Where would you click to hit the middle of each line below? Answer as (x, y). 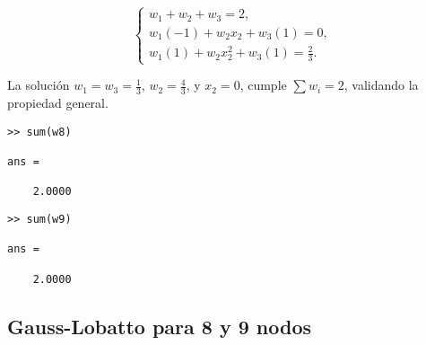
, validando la (381, 85)
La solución (39, 85)
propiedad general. (58, 103)
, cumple (263, 85)
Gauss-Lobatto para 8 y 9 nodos (160, 326)
